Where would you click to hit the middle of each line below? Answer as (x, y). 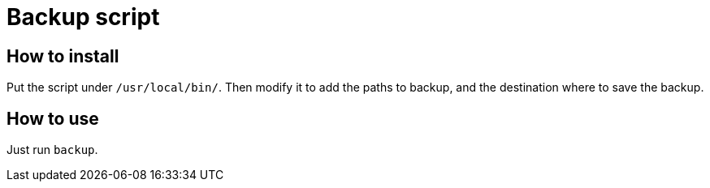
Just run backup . (52, 150)
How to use (53, 118)
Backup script (83, 17)
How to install (63, 56)
